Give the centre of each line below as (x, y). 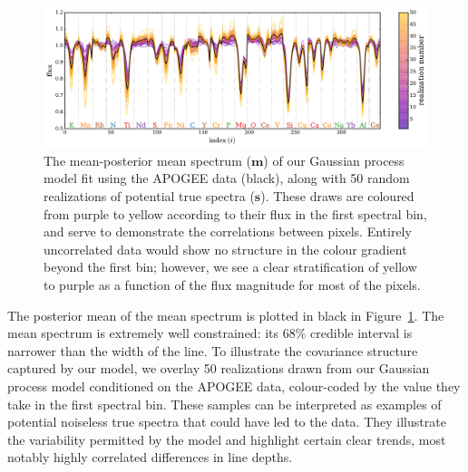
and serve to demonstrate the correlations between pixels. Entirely (228, 231)
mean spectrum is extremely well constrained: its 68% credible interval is (210, 333)
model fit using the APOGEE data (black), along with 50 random (227, 178)
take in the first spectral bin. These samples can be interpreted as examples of (224, 404)
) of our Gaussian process (334, 160)
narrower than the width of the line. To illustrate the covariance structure (213, 350)
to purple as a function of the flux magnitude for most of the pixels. (232, 285)
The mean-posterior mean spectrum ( (147, 160)
